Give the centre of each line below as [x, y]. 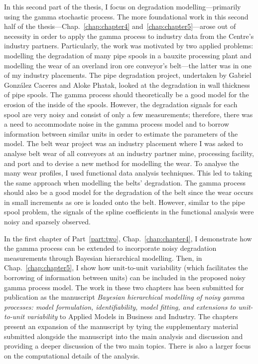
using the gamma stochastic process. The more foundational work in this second [126, 16]
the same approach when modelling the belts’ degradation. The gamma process [125, 182]
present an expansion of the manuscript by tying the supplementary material [121, 326]
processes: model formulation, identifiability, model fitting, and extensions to [120, 306]
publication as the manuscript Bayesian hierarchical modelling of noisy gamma [124, 297]
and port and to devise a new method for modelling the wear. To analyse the [122, 163]
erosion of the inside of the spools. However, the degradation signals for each [121, 104]
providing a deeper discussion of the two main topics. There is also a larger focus [128, 346]
